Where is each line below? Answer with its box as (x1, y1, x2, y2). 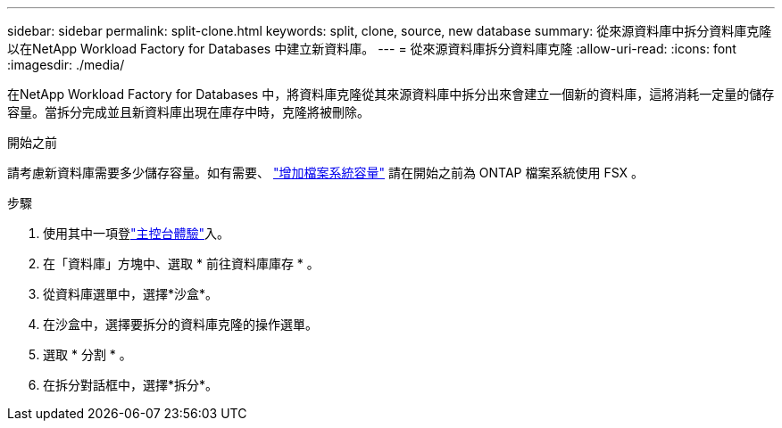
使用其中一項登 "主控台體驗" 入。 (43, 226, 230, 241)
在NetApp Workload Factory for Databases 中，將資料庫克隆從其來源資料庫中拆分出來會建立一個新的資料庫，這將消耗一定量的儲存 (7, 86, 775, 102)
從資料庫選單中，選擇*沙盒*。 (43, 286, 219, 301)
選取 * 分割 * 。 (43, 347, 132, 362)
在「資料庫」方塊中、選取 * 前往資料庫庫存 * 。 (43, 256, 320, 271)
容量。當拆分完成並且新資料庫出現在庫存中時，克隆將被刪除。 (7, 104, 370, 119)
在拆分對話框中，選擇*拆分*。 (43, 377, 219, 392)
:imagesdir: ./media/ (7, 57, 125, 72)
